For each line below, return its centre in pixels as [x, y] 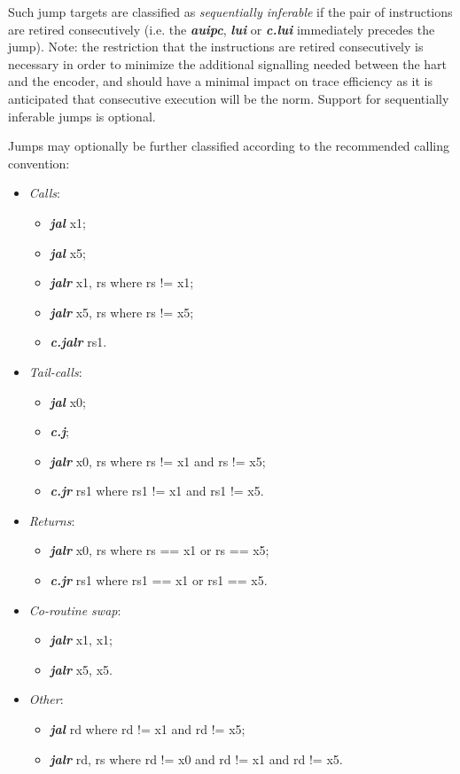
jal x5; [68, 252]
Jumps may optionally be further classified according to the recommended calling [229, 146]
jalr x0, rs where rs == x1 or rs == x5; [160, 550]
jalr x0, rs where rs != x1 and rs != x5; [158, 461]
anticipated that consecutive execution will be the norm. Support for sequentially [229, 98]
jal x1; [68, 222]
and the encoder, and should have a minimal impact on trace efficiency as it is [220, 81]
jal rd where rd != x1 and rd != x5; [148, 729]
